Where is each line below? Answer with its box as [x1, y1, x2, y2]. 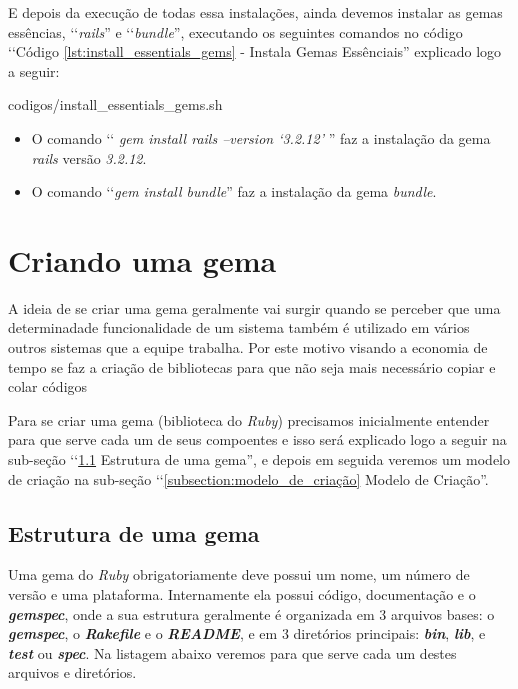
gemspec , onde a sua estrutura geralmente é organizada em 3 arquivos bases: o [8, 603, 495, 624]
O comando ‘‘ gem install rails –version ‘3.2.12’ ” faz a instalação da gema [31, 127, 491, 148]
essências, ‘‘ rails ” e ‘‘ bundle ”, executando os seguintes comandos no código [8, 21, 463, 42]
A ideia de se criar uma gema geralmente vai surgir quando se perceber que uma [8, 297, 501, 318]
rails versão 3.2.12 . [31, 147, 147, 168]
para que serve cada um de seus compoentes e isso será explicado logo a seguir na [8, 429, 507, 450]
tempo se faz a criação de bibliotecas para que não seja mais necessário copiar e [8, 356, 496, 377]
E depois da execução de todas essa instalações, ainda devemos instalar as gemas [8, 2, 503, 22]
